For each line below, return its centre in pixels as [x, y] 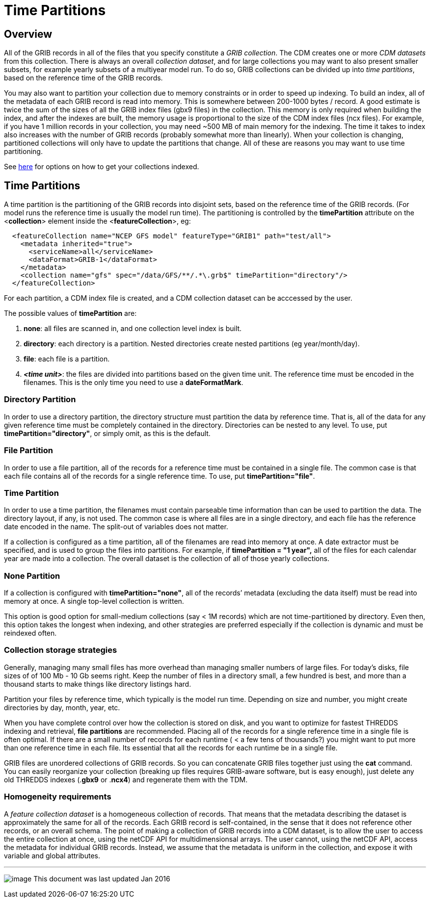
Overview [28, 34]
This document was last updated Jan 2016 [102, 878]
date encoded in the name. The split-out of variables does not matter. [116, 527]
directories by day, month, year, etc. [62, 707]
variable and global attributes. [52, 855]
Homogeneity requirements [58, 797]
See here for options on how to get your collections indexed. [102, 167]
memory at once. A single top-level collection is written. [94, 601]
